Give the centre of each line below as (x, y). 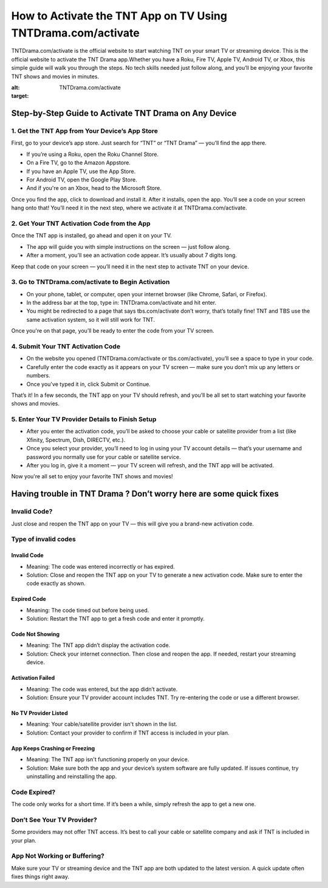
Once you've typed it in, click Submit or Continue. (89, 384)
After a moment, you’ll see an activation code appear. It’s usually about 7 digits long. (132, 256)
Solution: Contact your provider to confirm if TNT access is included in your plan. (128, 733)
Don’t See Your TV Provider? (54, 819)
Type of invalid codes (43, 539)
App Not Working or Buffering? (58, 856)
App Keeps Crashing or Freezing (53, 748)
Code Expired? (33, 792)
